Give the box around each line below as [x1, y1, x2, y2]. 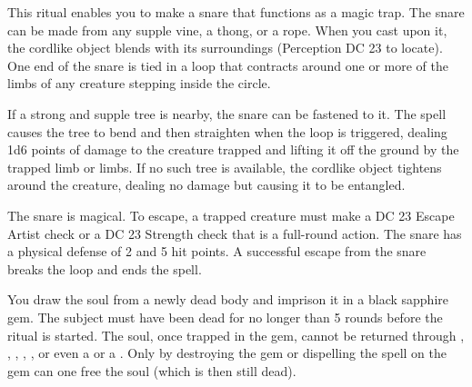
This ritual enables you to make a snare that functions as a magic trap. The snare [7, 3, 465, 21]
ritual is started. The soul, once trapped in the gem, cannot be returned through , [7, 325, 465, 344]
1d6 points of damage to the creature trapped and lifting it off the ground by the [7, 140, 459, 159]
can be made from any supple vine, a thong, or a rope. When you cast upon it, [7, 20, 447, 39]
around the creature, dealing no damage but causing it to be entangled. [7, 175, 406, 194]
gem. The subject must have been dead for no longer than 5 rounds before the [7, 307, 443, 326]
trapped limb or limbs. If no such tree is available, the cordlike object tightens [7, 157, 442, 176]
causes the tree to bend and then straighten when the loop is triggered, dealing [7, 122, 447, 141]
